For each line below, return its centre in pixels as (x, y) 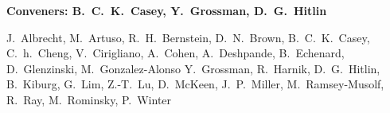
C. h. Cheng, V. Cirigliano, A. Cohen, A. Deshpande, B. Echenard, (175, 53)
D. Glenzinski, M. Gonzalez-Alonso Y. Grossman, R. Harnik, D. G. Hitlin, (193, 68)
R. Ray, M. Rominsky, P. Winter (89, 99)
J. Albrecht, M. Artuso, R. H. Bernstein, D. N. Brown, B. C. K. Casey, (188, 37)
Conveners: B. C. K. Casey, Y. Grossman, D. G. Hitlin (167, 10)
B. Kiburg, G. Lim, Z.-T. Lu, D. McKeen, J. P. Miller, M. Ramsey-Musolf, (195, 84)
